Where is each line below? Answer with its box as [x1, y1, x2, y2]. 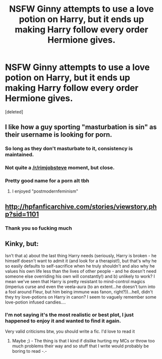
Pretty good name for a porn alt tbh [5, 178, 90, 184]
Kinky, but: [5, 240, 39, 248]
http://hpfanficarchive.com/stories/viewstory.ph [5, 202, 157, 211]
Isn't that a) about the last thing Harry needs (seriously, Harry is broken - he [5, 252, 157, 258]
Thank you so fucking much [5, 225, 72, 232]
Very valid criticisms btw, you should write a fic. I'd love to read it [5, 328, 135, 334]
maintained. [5, 151, 34, 158]
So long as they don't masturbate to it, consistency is [5, 145, 133, 152]
